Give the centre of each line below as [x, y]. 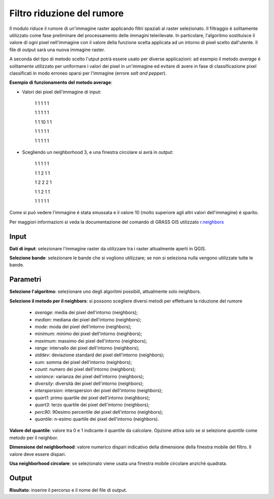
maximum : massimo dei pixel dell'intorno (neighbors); [91, 341]
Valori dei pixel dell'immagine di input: [62, 92]
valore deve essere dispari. [38, 454]
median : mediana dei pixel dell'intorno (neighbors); [88, 319]
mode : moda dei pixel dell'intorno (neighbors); [83, 326]
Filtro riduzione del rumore [67, 13]
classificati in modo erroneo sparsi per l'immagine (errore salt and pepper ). [88, 73]
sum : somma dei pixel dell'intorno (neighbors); [83, 362]
